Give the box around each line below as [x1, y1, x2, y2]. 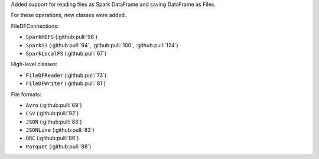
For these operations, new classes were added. [11, 12, 126, 19]
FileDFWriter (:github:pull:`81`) [25, 80, 106, 87]
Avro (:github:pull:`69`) [25, 101, 82, 109]
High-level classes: [11, 61, 58, 68]
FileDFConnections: [11, 22, 59, 30]
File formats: [11, 90, 41, 98]
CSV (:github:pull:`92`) [25, 110, 79, 117]
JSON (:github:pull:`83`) [25, 118, 82, 125]
